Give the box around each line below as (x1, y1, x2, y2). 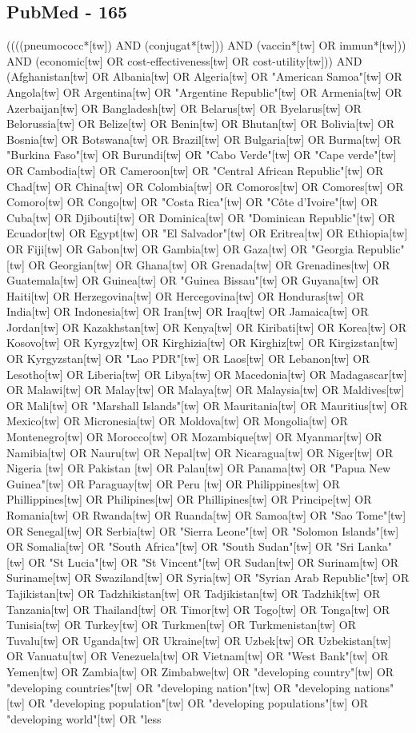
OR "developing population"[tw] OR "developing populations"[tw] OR (28, 695, 369, 711)
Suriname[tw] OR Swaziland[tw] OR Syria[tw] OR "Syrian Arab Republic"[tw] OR (6, 569, 410, 586)
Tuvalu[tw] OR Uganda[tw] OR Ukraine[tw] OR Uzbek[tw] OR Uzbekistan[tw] (6, 631, 391, 648)
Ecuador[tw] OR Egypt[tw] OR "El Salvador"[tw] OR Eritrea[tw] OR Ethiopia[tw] (6, 225, 408, 241)
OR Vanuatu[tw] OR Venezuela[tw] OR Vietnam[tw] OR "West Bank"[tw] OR (6, 647, 389, 664)
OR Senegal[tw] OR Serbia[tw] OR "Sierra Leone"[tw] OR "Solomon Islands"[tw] (6, 522, 399, 539)
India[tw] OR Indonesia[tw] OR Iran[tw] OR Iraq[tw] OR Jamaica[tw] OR (6, 303, 369, 320)
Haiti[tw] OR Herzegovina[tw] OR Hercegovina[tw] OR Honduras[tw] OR (6, 287, 365, 304)
